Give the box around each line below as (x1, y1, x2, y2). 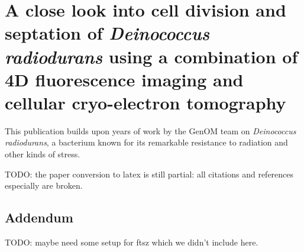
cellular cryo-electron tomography (5, 90, 286, 114)
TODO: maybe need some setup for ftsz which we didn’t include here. (5, 236, 258, 248)
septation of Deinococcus (5, 21, 210, 46)
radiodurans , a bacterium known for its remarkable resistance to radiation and (5, 136, 288, 148)
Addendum (5, 208, 73, 227)
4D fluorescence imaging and (5, 67, 244, 91)
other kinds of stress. (5, 148, 80, 160)
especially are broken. (5, 179, 83, 192)
